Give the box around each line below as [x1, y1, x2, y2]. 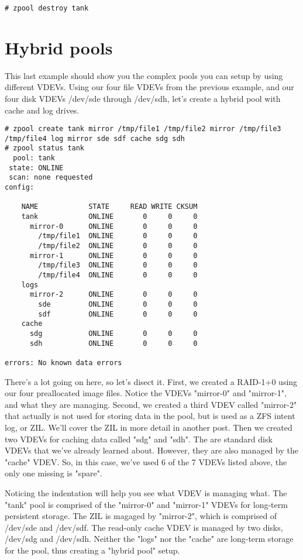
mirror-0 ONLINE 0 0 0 [29, 222, 198, 231]
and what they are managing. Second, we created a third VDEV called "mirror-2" [5, 398, 297, 410]
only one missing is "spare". [5, 467, 102, 479]
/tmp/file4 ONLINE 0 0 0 [38, 271, 198, 279]
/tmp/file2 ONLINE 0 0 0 [38, 242, 198, 250]
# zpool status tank [5, 144, 85, 153]
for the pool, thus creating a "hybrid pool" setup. [5, 544, 180, 556]
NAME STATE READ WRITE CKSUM [21, 202, 198, 211]
